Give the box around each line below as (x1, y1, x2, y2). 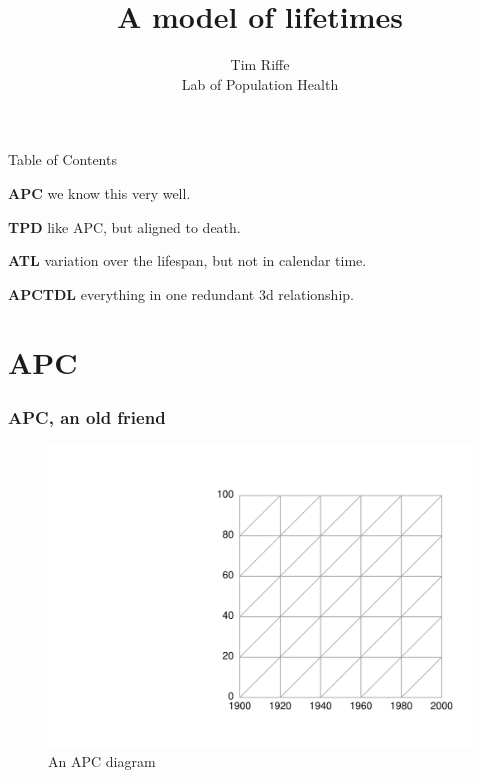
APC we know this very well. (8, 182, 191, 203)
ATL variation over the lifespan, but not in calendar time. (8, 250, 367, 271)
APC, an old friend (8, 404, 166, 429)
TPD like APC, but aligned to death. (8, 216, 241, 237)
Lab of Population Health (181, 73, 339, 94)
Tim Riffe (230, 54, 290, 75)
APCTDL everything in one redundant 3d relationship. (8, 283, 354, 304)
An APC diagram (48, 751, 156, 772)
